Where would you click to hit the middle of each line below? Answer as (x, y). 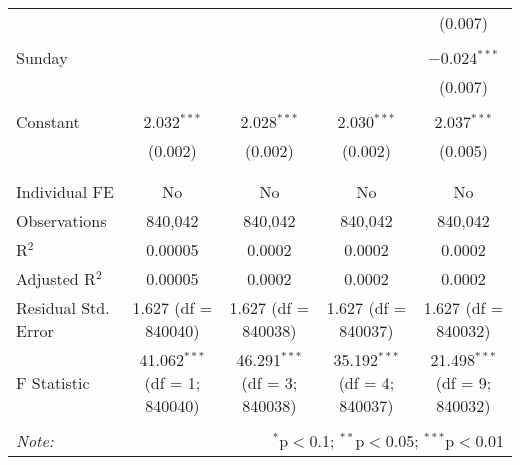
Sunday (42, 57)
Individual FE (65, 191)
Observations (61, 220)
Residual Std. (63, 307)
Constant (48, 121)
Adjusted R (56, 278)
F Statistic (53, 382)
